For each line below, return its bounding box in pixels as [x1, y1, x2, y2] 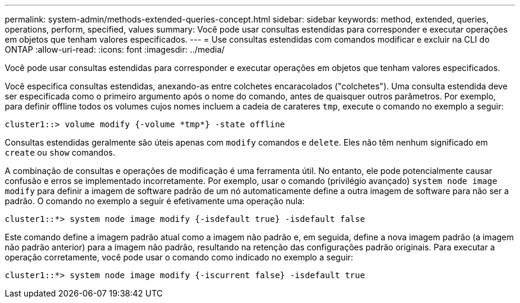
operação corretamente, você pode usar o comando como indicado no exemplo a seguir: [5, 252, 353, 262]
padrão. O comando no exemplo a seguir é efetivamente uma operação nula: [5, 196, 305, 206]
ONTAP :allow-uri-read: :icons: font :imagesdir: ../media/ [5, 44, 225, 54]
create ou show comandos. [5, 147, 115, 157]
